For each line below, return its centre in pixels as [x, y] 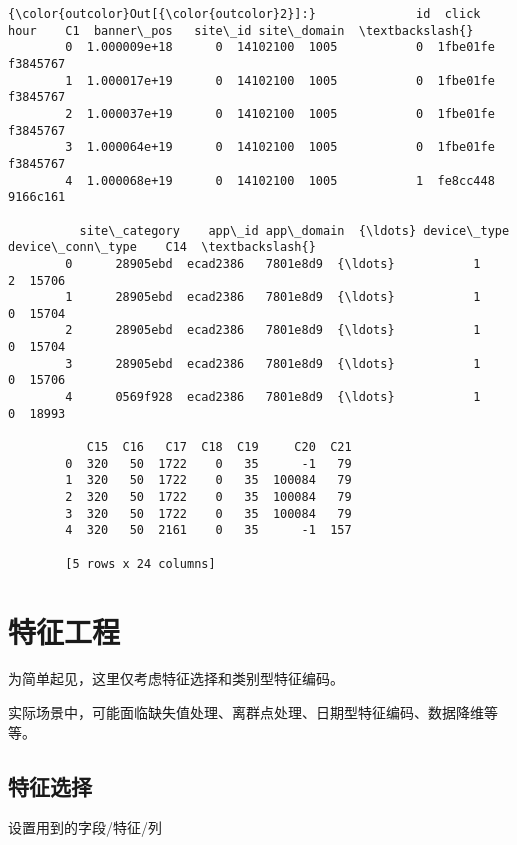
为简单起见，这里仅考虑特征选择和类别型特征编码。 [176, 678]
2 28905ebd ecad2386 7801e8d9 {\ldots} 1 [273, 330]
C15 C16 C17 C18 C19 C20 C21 [219, 447]
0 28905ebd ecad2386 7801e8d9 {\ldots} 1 [273, 263]
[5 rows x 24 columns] [140, 563]
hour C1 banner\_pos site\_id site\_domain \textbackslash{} [241, 30]
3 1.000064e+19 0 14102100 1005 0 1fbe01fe [280, 147]
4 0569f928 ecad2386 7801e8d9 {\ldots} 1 [273, 397]
